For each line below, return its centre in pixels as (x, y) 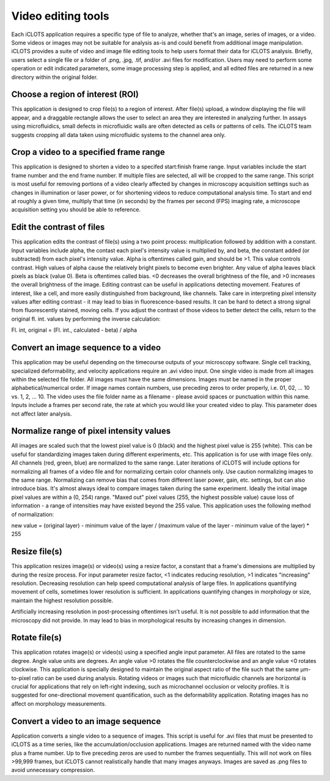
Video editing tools (60, 16)
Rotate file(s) (37, 637)
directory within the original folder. (54, 77)
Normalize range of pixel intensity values (91, 431)
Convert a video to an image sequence (86, 721)
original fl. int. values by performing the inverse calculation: (86, 319)
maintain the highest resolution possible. (62, 600)
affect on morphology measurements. (59, 703)
